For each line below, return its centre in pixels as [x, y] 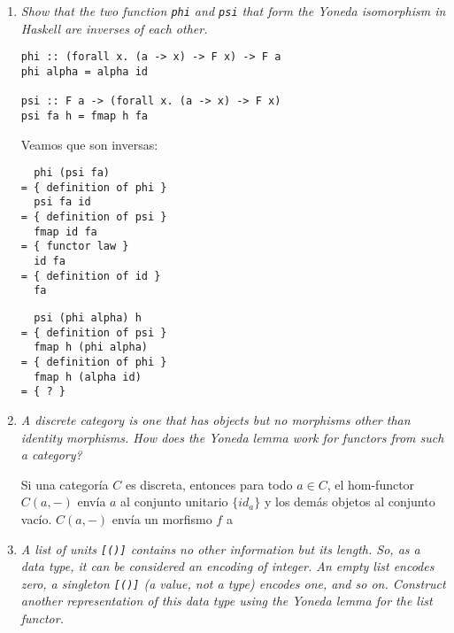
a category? [51, 455]
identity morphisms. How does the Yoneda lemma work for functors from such [232, 437]
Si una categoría [65, 484]
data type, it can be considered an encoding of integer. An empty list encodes [227, 566]
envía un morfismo [162, 518]
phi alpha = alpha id [84, 71]
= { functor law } [75, 247]
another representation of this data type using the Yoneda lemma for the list [227, 601]
